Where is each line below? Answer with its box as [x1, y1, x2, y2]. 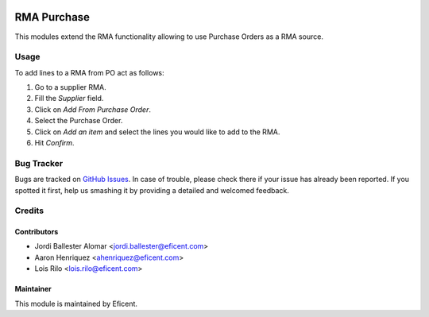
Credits [14, 205, 44, 216]
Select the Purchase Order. [34, 116, 123, 126]
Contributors [14, 227, 59, 237]
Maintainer [14, 284, 52, 294]
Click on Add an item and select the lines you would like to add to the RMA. [34, 127, 280, 137]
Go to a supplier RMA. [34, 83, 106, 92]
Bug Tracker [14, 157, 64, 168]
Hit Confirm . [34, 138, 75, 147]
